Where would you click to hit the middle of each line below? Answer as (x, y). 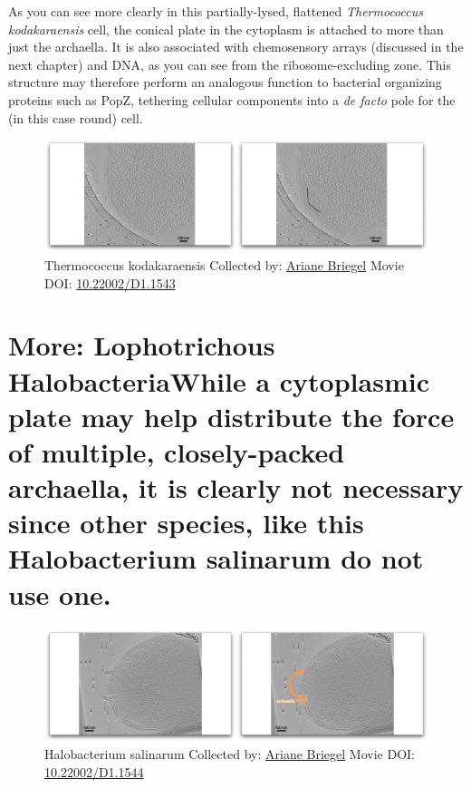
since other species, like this (186, 523)
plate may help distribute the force (231, 416)
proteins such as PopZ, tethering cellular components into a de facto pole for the (232, 99)
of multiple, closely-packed (177, 451)
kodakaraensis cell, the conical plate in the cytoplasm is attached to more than (226, 29)
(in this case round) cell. (76, 117)
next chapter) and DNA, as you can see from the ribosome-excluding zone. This (230, 64)
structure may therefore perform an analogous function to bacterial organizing (225, 82)
